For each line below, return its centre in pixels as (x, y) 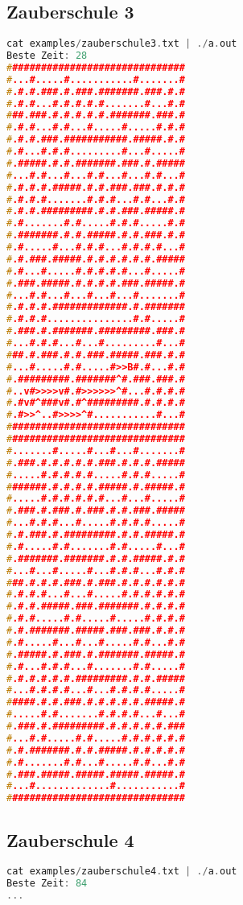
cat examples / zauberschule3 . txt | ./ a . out (122, 44)
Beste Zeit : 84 (47, 884)
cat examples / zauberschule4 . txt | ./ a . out (122, 872)
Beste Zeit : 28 (47, 56)
